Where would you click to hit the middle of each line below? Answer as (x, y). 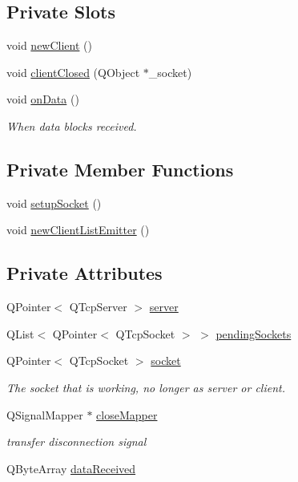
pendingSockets (254, 333)
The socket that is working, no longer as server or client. (146, 387)
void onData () (43, 99)
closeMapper (127, 414)
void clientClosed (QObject (73, 72)
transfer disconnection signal (77, 441)
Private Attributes (85, 273)
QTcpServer (98, 307)
